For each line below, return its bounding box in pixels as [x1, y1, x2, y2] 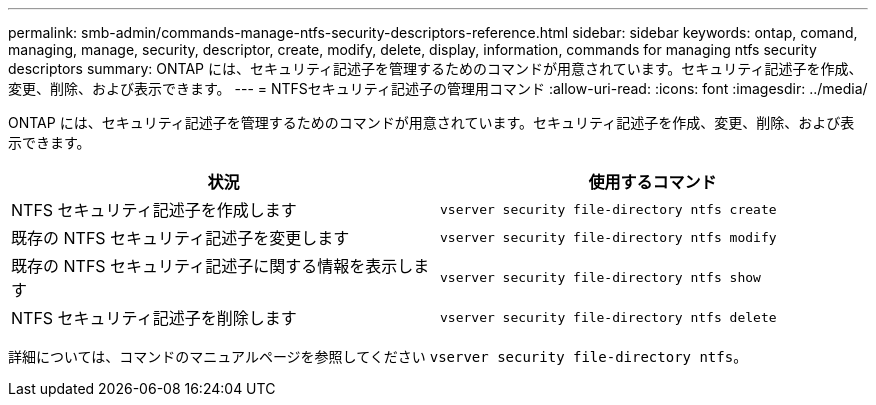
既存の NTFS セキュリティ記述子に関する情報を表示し [11, 256, 414, 276]
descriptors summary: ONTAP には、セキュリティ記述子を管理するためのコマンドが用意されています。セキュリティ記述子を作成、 [8, 60, 863, 77]
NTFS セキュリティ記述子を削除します [11, 308, 297, 328]
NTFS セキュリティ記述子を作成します [11, 200, 297, 220]
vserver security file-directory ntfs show [440, 269, 761, 285]
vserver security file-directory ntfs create [440, 201, 777, 217]
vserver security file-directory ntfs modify [440, 229, 777, 245]
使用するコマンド [588, 172, 717, 192]
